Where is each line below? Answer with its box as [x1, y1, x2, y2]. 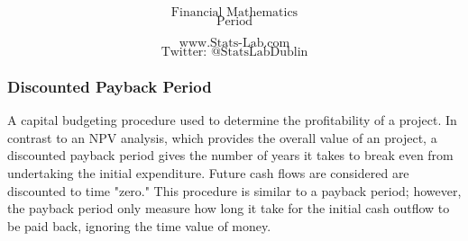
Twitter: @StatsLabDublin [161, 46, 308, 58]
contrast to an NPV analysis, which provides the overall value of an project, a [7, 128, 437, 147]
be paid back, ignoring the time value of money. [7, 216, 271, 235]
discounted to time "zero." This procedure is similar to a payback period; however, [7, 181, 462, 200]
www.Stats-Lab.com [179, 37, 290, 49]
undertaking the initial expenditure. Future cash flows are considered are [7, 164, 409, 182]
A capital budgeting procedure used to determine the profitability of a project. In [7, 111, 457, 129]
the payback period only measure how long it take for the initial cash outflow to [7, 199, 450, 218]
